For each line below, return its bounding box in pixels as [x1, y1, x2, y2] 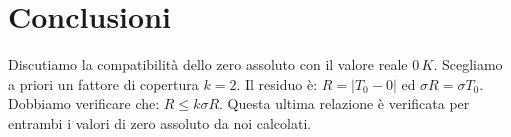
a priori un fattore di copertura [8, 73, 199, 94]
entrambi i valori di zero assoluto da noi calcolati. [8, 112, 312, 133]
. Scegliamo [433, 54, 503, 75]
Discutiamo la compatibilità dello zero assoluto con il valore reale [8, 54, 408, 75]
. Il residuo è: [236, 73, 318, 94]
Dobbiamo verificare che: [8, 93, 160, 114]
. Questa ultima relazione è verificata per [219, 93, 470, 114]
